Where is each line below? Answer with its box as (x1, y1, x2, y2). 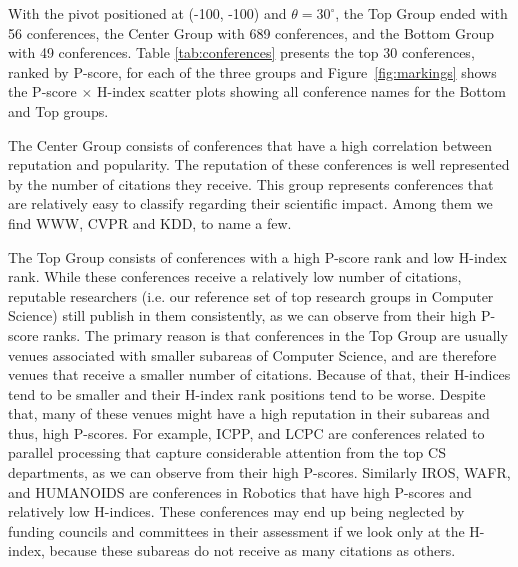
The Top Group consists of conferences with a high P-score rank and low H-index (8, 246, 507, 267)
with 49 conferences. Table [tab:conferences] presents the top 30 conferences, (8, 42, 475, 63)
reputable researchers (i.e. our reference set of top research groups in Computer (8, 285, 494, 306)
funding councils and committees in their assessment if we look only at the (8, 520, 465, 541)
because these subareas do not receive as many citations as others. (49, 540, 456, 561)
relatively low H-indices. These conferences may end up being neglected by (8, 501, 465, 522)
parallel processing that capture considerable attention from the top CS (8, 442, 446, 463)
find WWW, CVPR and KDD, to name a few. (8, 212, 292, 233)
